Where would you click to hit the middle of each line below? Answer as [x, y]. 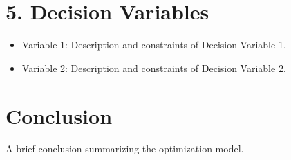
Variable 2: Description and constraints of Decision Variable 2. [154, 68]
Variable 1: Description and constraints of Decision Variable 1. [154, 45]
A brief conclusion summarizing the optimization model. [125, 149]
